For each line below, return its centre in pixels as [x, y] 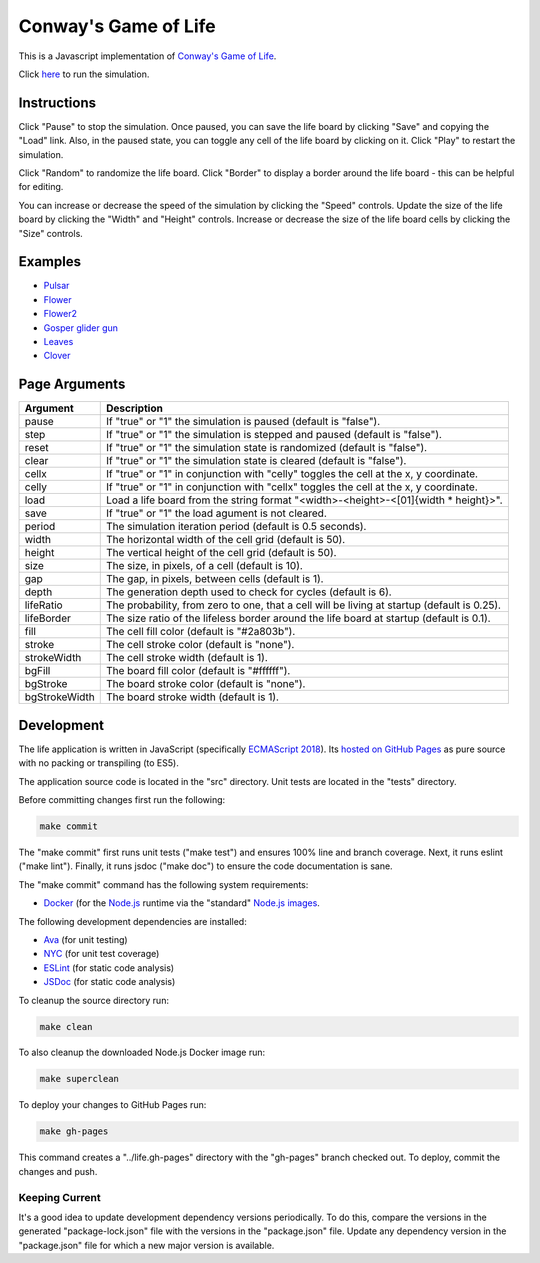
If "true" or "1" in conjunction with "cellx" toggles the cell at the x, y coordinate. [292, 487]
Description [134, 408]
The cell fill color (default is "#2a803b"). [200, 632]
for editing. [41, 187]
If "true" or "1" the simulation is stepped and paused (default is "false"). [273, 435]
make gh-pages [74, 1131]
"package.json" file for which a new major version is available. [146, 1245]
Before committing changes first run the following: [122, 800]
